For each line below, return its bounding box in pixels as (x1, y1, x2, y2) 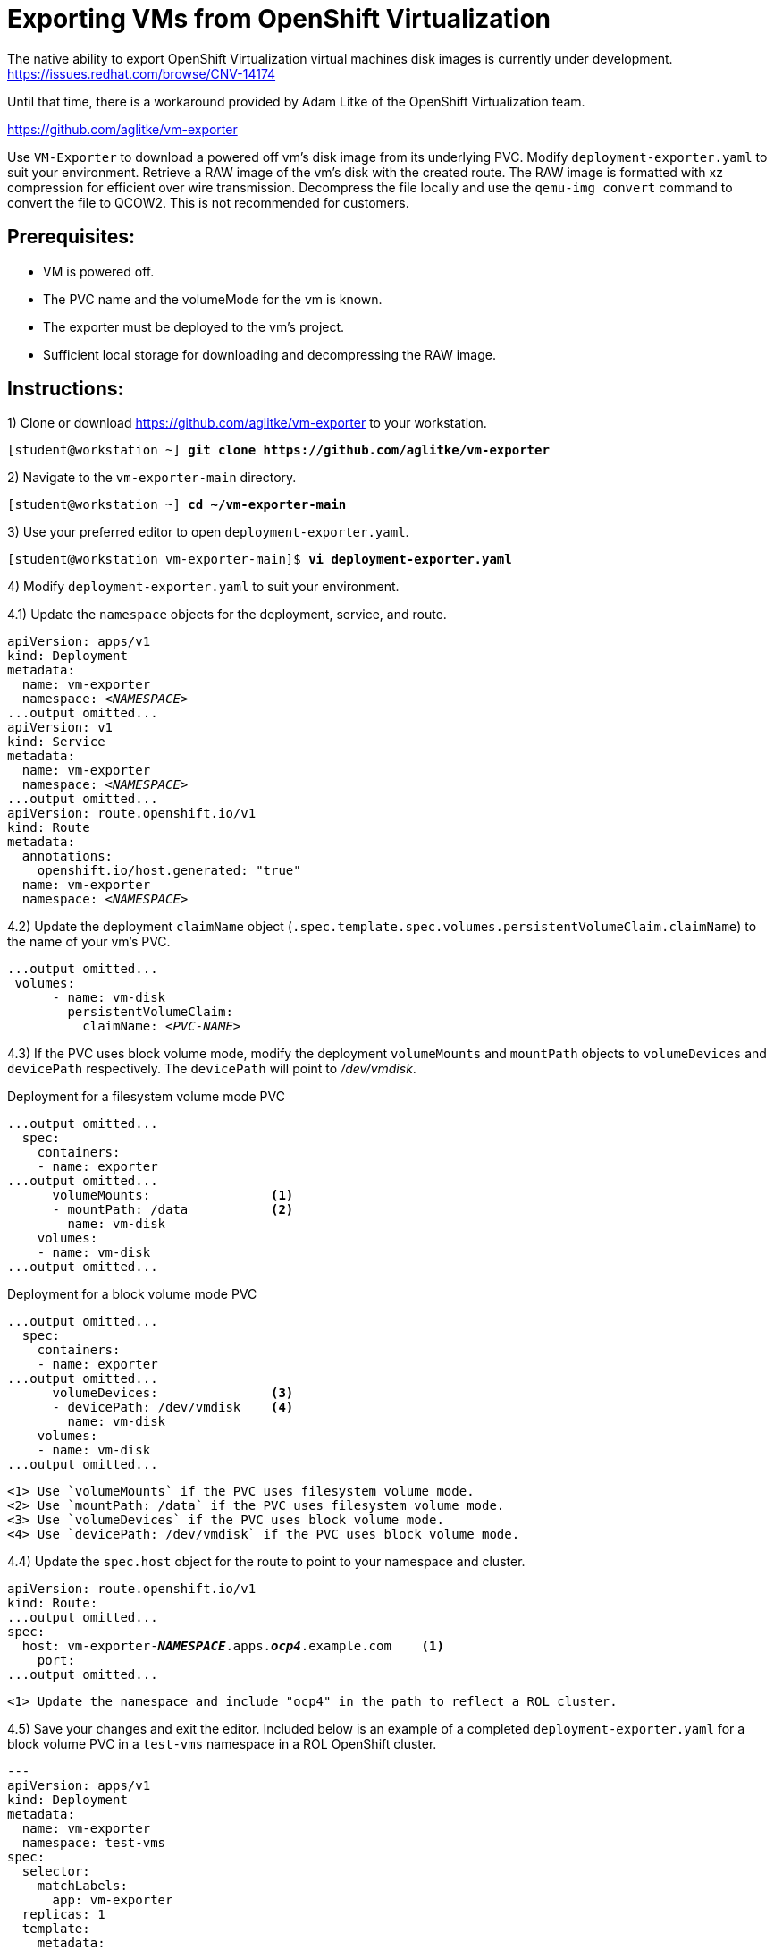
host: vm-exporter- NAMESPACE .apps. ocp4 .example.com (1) (21, 1639, 444, 1654)
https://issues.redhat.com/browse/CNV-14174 (7, 65, 276, 81)
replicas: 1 (21, 1907, 105, 1922)
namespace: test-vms (21, 1836, 166, 1851)
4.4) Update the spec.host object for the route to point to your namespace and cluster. (7, 1554, 526, 1570)
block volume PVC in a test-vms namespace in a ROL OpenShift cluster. (7, 1736, 437, 1752)
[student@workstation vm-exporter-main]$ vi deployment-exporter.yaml (7, 552, 512, 567)
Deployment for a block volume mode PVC (7, 1286, 257, 1302)
